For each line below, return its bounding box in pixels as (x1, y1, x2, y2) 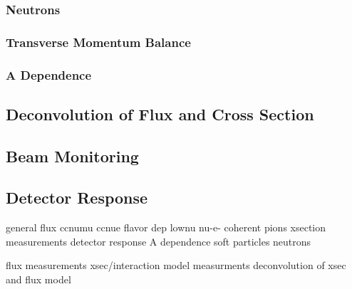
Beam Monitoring (6, 144, 139, 167)
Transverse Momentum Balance (6, 33, 191, 51)
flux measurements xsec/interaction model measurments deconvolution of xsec (6, 258, 346, 273)
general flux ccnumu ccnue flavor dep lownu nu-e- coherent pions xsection (6, 220, 326, 235)
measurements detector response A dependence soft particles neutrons (6, 233, 311, 248)
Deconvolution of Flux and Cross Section (6, 103, 314, 125)
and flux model (6, 272, 71, 287)
